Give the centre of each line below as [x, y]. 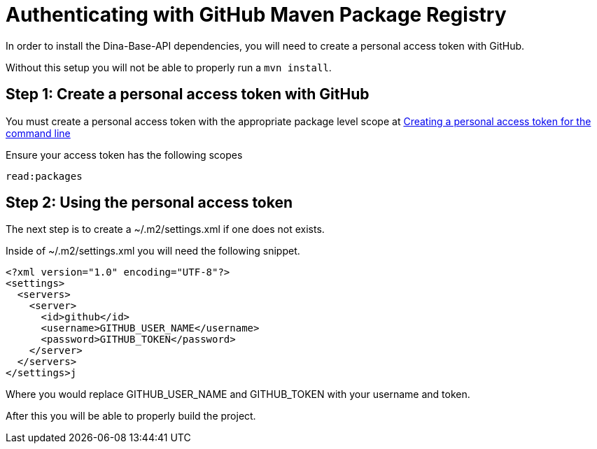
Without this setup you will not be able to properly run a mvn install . [169, 67]
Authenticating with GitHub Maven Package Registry [256, 15]
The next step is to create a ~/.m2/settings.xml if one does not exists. [165, 229]
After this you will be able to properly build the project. [131, 416]
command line [38, 133]
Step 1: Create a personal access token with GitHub [188, 94]
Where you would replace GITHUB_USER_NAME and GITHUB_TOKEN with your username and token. [238, 394]
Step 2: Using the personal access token [149, 203]
